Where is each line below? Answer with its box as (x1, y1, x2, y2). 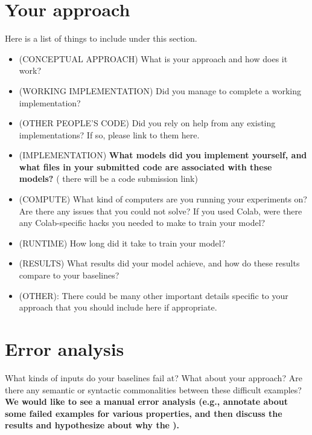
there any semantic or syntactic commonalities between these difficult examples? (5, 383, 302, 396)
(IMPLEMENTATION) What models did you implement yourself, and (19, 149, 307, 161)
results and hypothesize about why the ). (5, 419, 180, 431)
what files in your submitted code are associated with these (19, 160, 272, 173)
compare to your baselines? (19, 269, 119, 282)
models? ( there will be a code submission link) (19, 172, 198, 185)
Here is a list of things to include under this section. (5, 32, 197, 45)
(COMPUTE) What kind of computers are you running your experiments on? (19, 193, 307, 205)
